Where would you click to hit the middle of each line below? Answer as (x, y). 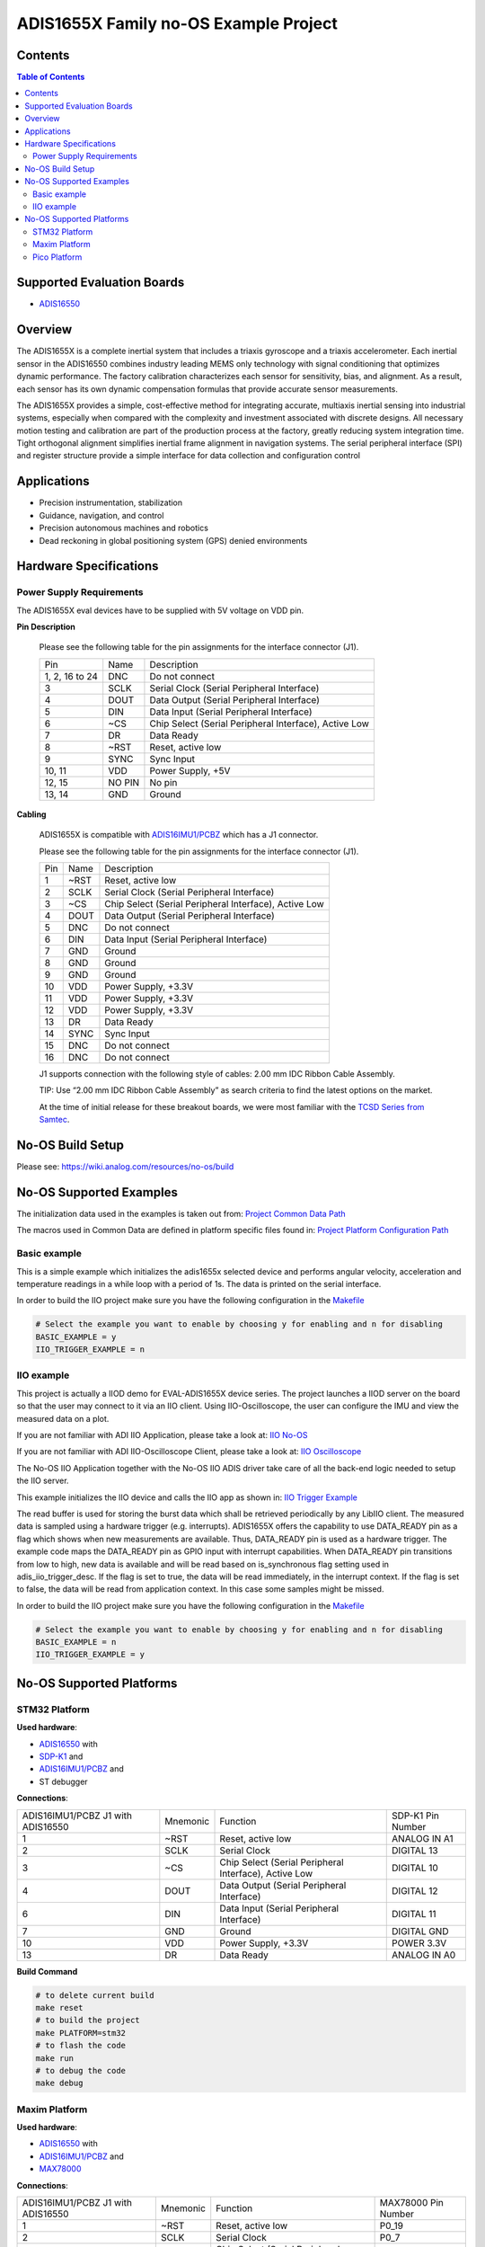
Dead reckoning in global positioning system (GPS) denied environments (173, 540)
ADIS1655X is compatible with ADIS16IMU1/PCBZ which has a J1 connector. (179, 835)
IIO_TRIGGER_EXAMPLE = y (90, 1655)
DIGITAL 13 (415, 1850)
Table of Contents (51, 77)
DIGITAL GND (420, 1931)
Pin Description (46, 627)
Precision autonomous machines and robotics (123, 528)
